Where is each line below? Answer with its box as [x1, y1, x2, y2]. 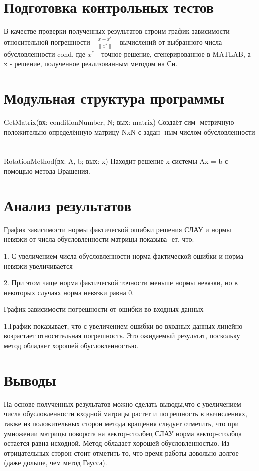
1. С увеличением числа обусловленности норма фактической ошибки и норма [4, 250, 243, 261]
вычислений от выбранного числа [120, 36, 222, 47]
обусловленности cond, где [4, 48, 85, 59]
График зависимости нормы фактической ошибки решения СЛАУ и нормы [4, 224, 231, 234]
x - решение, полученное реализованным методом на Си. [4, 58, 178, 69]
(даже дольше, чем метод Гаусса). [4, 457, 107, 468]
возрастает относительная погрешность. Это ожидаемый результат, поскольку [4, 330, 240, 341]
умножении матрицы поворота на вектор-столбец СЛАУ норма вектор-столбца [4, 428, 242, 438]
